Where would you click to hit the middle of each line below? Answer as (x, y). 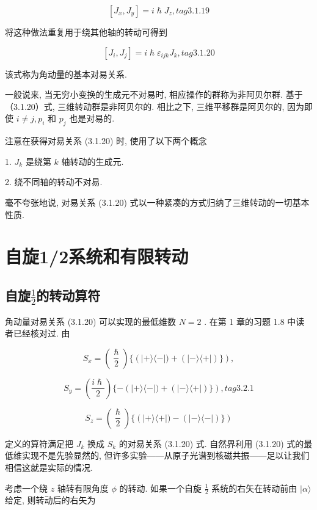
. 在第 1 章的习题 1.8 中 (250, 321)
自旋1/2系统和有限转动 (97, 256)
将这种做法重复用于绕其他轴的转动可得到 (86, 32)
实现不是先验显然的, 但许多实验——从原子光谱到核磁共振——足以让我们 (166, 455)
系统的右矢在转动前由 (254, 488)
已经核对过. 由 (42, 333)
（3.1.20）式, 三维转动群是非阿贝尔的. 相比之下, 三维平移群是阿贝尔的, (145, 106)
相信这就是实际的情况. (49, 467)
